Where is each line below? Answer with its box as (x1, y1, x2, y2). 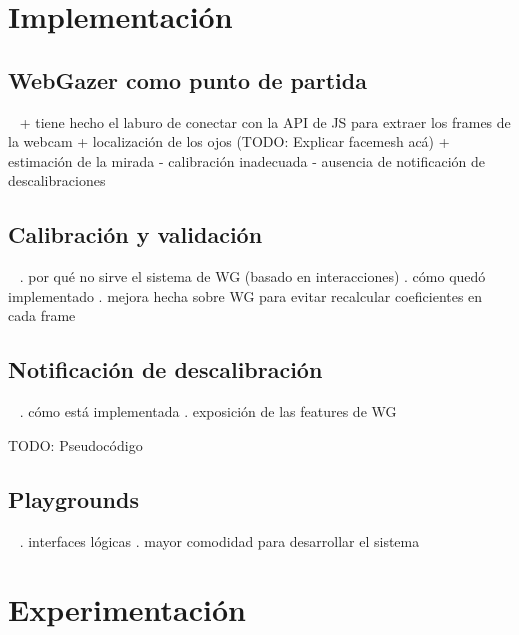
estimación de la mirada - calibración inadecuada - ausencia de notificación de (8, 150, 485, 171)
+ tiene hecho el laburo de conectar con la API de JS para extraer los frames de (19, 111, 511, 132)
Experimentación (8, 589, 246, 630)
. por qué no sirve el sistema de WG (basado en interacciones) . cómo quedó (19, 266, 486, 287)
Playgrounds (8, 483, 139, 514)
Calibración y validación (8, 219, 263, 250)
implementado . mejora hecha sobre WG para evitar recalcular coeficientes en (8, 285, 483, 306)
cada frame (8, 305, 76, 326)
